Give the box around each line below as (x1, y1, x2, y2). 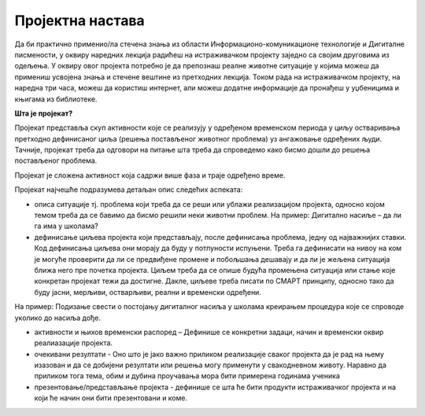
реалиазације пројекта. (34, 338, 113, 348)
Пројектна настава (14, 12, 145, 29)
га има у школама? (34, 221, 98, 231)
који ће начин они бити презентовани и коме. (34, 393, 188, 403)
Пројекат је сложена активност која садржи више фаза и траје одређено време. (14, 170, 286, 180)
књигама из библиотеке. (14, 94, 98, 104)
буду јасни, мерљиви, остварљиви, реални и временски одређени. (34, 287, 261, 296)
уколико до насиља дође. (14, 313, 102, 322)
